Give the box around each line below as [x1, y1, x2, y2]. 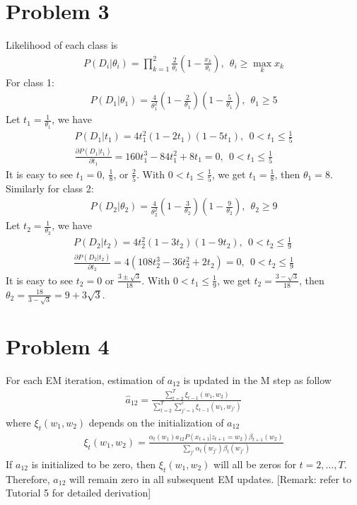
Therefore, [6, 471, 50, 486]
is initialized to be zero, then [31, 457, 156, 472]
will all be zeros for [213, 457, 296, 472]
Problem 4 [6, 331, 110, 360]
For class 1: [6, 74, 54, 89]
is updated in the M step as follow [183, 372, 332, 387]
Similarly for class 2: [6, 180, 94, 195]
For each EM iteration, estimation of [6, 372, 165, 387]
